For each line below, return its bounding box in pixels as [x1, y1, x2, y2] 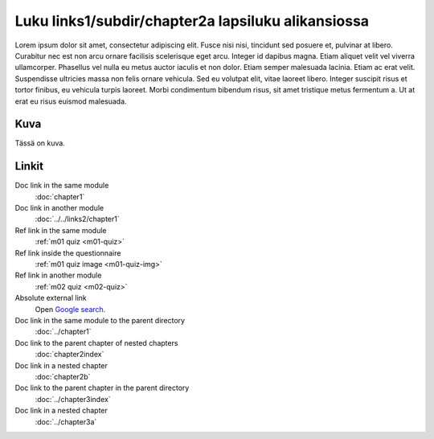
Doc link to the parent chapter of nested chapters [14, 338, 178, 347]
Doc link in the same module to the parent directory [14, 316, 185, 325]
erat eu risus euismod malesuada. [14, 96, 128, 106]
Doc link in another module [14, 203, 104, 213]
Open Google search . [35, 304, 106, 314]
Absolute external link [14, 293, 88, 303]
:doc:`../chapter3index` [35, 394, 112, 404]
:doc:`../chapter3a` [35, 416, 97, 426]
